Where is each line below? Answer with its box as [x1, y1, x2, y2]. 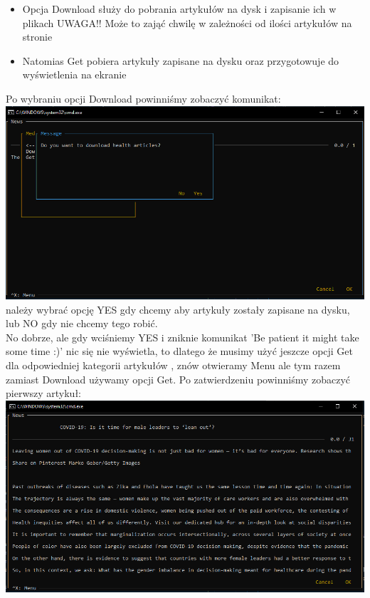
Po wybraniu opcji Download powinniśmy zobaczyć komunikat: [6, 91, 281, 105]
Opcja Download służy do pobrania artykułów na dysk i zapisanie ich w [22, 1, 337, 16]
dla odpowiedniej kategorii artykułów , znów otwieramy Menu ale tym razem [6, 357, 341, 372]
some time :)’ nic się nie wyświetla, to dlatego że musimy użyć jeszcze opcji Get [6, 344, 354, 359]
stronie [22, 29, 53, 44]
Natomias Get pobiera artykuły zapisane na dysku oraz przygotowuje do [22, 53, 339, 68]
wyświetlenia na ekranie [22, 67, 127, 82]
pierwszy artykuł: [6, 386, 81, 401]
